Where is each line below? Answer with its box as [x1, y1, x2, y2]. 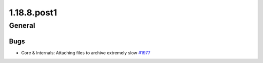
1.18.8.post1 [9, 7, 57, 18]
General [9, 21, 36, 30]
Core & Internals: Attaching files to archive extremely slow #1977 [21, 50, 150, 55]
